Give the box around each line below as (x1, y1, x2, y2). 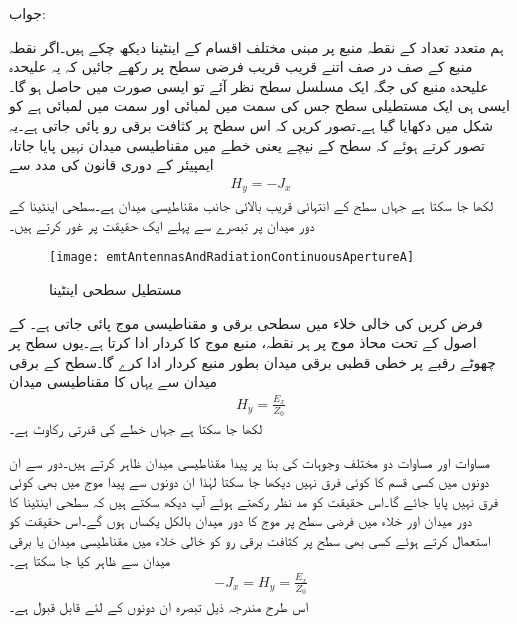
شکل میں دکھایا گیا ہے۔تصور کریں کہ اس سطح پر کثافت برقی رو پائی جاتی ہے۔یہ (9, 114, 493, 135)
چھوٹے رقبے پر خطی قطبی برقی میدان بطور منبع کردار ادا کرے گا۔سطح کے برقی (9, 351, 496, 372)
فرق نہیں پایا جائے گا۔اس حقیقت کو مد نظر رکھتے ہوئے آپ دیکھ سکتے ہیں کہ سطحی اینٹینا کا (9, 490, 499, 511)
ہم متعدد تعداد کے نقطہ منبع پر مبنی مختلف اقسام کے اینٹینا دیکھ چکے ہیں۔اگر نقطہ (9, 36, 504, 57)
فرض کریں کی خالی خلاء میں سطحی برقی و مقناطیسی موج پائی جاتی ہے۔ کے (9, 312, 483, 333)
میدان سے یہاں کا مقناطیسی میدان (9, 371, 218, 392)
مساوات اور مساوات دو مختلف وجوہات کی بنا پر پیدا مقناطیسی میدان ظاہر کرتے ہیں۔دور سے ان (9, 451, 490, 472)
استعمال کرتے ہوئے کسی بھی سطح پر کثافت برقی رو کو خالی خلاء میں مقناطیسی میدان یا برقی (9, 530, 491, 550)
